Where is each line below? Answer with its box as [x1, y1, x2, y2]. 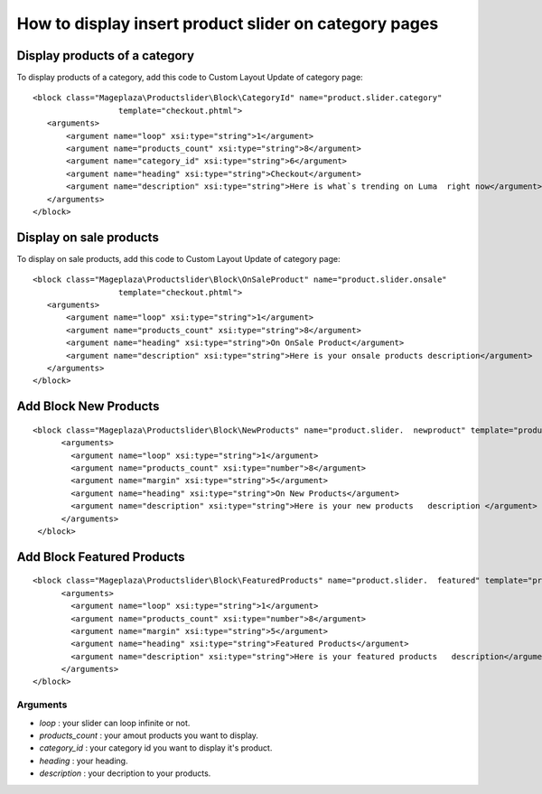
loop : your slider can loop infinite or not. [39, 717, 191, 728]
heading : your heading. [39, 755, 128, 766]
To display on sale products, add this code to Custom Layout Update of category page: [16, 253, 341, 264]
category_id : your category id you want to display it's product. [39, 743, 273, 753]
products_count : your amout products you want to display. [39, 730, 259, 741]
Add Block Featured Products [16, 549, 185, 565]
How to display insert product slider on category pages [16, 14, 439, 33]
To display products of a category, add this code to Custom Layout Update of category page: [16, 72, 363, 83]
